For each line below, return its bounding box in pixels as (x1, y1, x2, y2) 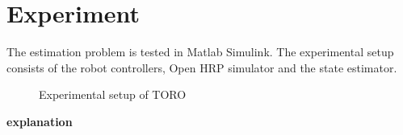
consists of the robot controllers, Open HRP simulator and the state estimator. (6, 59, 397, 76)
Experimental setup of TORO (39, 86, 187, 103)
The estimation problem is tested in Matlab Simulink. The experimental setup (6, 43, 394, 60)
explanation (6, 112, 73, 129)
